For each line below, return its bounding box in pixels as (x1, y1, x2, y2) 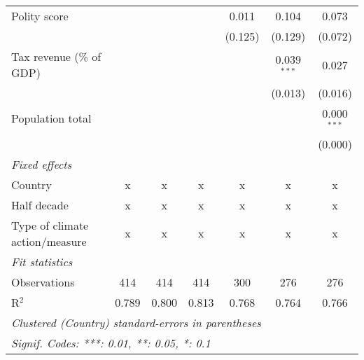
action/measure (11, 233, 87, 249)
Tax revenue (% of (11, 48, 101, 64)
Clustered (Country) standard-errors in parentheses (11, 314, 261, 331)
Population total (11, 110, 92, 127)
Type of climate (11, 216, 89, 233)
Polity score (11, 8, 69, 24)
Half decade (11, 196, 69, 213)
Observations (11, 273, 75, 290)
